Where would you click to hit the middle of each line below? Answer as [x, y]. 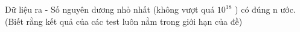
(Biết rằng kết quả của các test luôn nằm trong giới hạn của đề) [124, 21]
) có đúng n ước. [265, 9]
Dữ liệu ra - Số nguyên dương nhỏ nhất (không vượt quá [110, 9]
